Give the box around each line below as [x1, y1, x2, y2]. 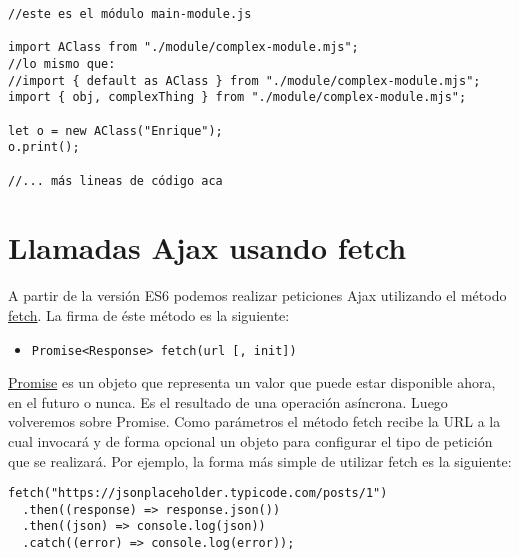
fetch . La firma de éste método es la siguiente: [8, 304, 290, 325]
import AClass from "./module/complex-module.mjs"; [8, 40, 359, 55]
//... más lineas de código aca [8, 173, 223, 188]
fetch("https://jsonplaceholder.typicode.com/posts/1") [8, 486, 388, 501]
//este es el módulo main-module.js [8, 7, 252, 21]
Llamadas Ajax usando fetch [8, 227, 407, 268]
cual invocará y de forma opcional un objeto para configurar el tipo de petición [8, 430, 493, 451]
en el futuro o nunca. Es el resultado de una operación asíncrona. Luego [8, 391, 448, 412]
